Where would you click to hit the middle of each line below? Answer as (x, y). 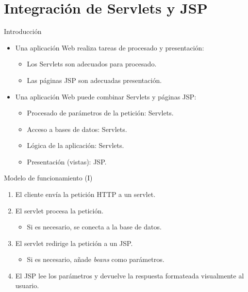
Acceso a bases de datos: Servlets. (77, 129)
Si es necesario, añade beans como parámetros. (96, 259)
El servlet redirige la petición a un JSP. (74, 243)
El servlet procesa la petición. (59, 210)
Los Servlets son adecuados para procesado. (92, 64)
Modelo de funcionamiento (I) (48, 178)
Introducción (23, 31)
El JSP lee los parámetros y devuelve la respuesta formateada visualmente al (130, 276)
